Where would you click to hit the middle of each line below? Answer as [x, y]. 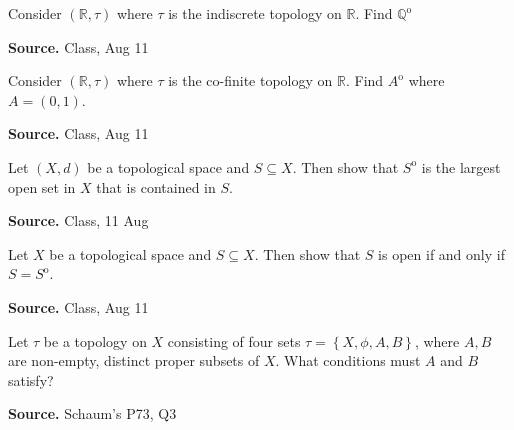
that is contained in [156, 186]
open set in [42, 186]
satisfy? [31, 379]
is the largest [461, 166]
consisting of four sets [234, 340]
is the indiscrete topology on [255, 13]
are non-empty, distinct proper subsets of [134, 360]
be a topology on [95, 340]
